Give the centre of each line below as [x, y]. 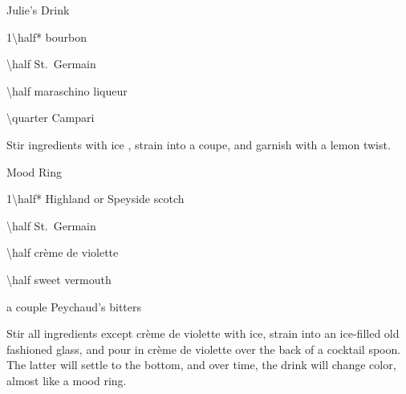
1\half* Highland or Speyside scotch [95, 199]
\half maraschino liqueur [67, 90]
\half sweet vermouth [59, 279]
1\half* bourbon [47, 37]
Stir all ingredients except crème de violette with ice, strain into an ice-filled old [203, 333]
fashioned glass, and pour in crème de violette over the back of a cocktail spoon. [204, 349]
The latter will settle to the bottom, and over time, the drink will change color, [201, 365]
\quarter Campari [51, 118]
